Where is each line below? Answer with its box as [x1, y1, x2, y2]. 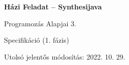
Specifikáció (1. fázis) [4, 35, 69, 45]
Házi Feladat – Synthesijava [4, 1, 102, 11]
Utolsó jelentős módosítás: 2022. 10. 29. [4, 51, 125, 62]
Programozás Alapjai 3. [4, 18, 76, 28]
